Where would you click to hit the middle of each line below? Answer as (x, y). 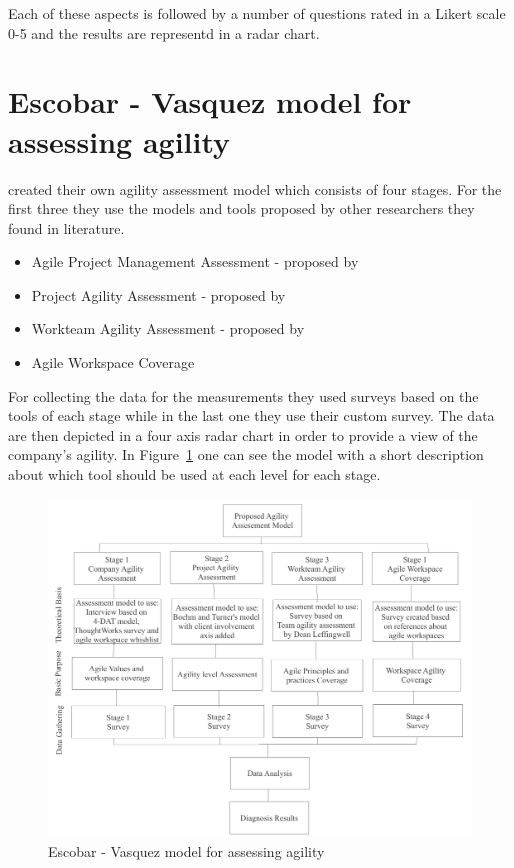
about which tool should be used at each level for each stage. (194, 474)
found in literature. (66, 227)
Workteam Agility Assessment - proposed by (168, 328)
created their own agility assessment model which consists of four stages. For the (255, 188)
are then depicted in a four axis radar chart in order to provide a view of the (243, 434)
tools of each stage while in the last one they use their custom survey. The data (251, 415)
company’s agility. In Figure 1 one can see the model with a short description (246, 454)
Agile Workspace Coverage (113, 362)
